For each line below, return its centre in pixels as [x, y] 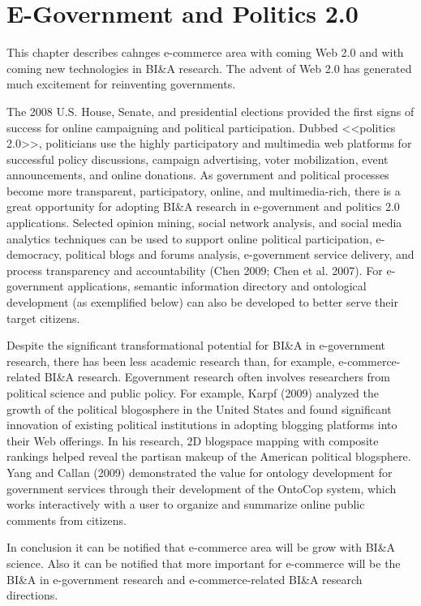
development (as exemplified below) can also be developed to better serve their [202, 302]
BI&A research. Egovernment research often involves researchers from [217, 377]
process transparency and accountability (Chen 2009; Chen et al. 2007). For [195, 270]
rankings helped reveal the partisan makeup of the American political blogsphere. [209, 456]
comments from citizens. [67, 520]
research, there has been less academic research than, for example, [171, 361]
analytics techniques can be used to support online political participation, [189, 238]
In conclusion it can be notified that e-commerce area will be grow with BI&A [201, 547]
